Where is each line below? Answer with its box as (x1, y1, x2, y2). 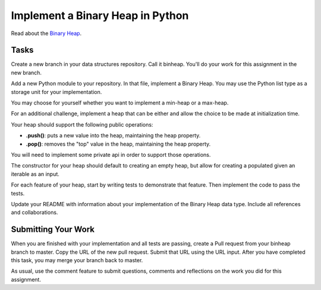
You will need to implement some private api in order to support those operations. (11, 151, 211, 158)
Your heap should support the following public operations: (11, 121, 153, 128)
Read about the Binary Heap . (11, 30, 82, 37)
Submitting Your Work (11, 225, 95, 235)
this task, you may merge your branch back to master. (11, 257, 143, 264)
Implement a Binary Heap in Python (11, 9, 189, 22)
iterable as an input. (11, 170, 59, 178)
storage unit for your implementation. (11, 88, 102, 95)
